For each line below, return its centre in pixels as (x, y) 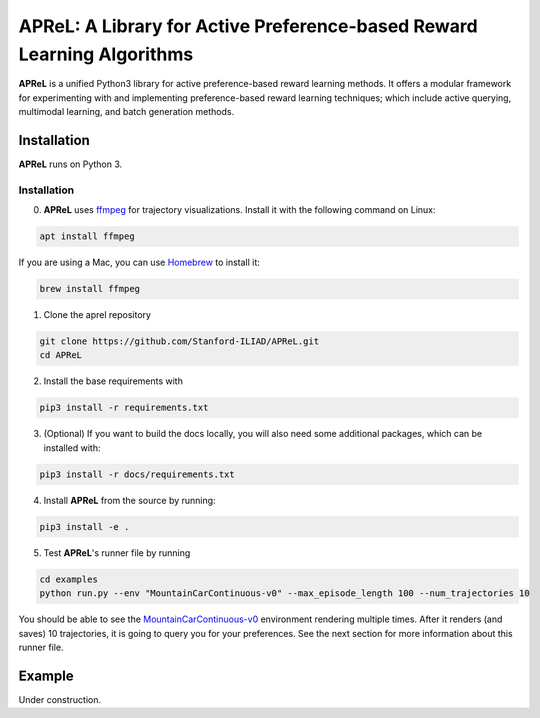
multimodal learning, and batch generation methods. (126, 112)
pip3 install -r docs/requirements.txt (137, 474)
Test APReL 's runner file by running (117, 552)
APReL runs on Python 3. (70, 164)
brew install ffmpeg (89, 289)
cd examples (69, 579)
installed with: (72, 447)
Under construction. (60, 699)
